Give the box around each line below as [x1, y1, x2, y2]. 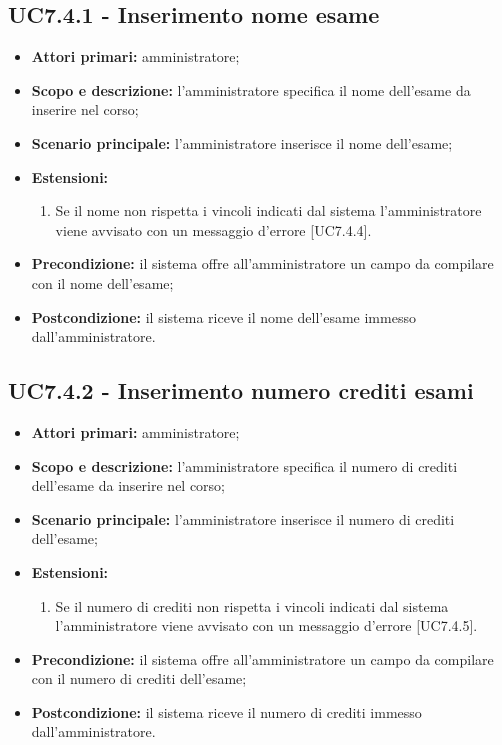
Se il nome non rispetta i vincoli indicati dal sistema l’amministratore [55, 200, 482, 221]
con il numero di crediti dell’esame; [31, 668, 247, 689]
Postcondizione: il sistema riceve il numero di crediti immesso [31, 701, 422, 722]
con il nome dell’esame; [31, 272, 174, 293]
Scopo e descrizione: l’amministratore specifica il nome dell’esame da [31, 79, 471, 100]
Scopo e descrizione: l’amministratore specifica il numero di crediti [31, 455, 458, 476]
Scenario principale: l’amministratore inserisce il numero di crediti [31, 508, 455, 529]
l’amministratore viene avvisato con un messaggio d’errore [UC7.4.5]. [55, 615, 478, 636]
